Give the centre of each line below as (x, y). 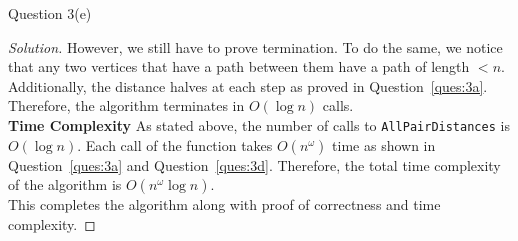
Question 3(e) (50, 13)
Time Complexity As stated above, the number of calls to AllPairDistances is (259, 124)
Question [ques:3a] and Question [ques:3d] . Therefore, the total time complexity (254, 164)
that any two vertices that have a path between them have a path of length (239, 66)
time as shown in (384, 144)
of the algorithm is (65, 184)
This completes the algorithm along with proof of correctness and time (224, 204)
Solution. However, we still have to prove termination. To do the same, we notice (255, 46)
